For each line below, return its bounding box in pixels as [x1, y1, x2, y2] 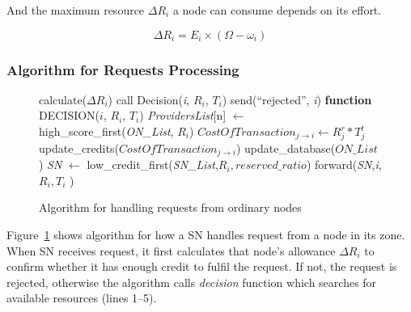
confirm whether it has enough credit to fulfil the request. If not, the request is [6, 258, 397, 275]
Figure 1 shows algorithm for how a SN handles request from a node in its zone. [6, 226, 405, 242]
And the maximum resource [6, 2, 145, 18]
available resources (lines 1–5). [6, 289, 157, 306]
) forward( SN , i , [306, 156, 382, 173]
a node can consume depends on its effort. [172, 2, 382, 18]
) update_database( [235, 139, 336, 156]
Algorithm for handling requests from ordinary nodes [39, 199, 302, 216]
